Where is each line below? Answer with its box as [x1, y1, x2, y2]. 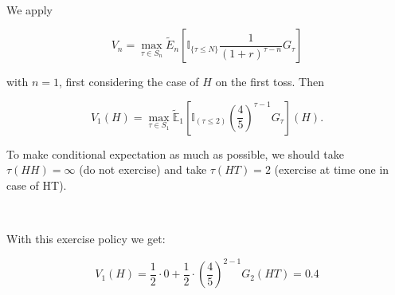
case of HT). [6, 176, 67, 193]
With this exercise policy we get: [6, 230, 166, 247]
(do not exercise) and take [79, 161, 207, 178]
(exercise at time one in [274, 161, 389, 178]
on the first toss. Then [215, 73, 325, 90]
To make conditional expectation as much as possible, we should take [6, 145, 344, 162]
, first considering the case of [58, 73, 199, 90]
